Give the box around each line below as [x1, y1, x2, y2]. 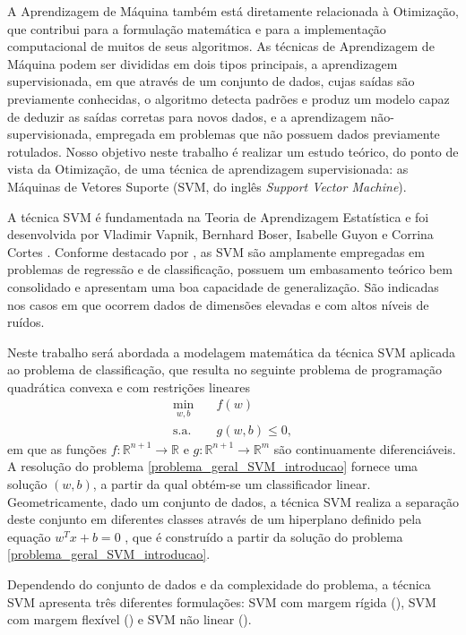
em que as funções [7, 439, 107, 458]
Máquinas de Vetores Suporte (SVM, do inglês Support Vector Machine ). [7, 176, 407, 195]
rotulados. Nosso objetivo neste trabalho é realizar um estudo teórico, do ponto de [7, 142, 459, 160]
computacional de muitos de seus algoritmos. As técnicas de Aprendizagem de [7, 37, 435, 56]
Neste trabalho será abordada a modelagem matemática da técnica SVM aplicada [7, 342, 455, 361]
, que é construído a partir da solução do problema [125, 527, 403, 545]
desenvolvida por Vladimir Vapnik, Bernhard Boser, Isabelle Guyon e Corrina [7, 225, 434, 244]
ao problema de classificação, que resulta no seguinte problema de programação [7, 360, 443, 379]
